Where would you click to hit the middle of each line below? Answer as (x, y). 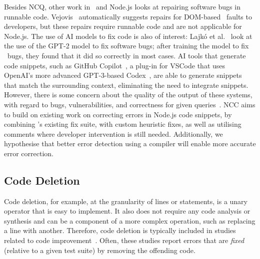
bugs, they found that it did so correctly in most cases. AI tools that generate (126, 55)
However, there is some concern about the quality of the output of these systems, (128, 95)
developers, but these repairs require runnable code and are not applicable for (123, 26)
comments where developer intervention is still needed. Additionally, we (113, 133)
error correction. (29, 153)
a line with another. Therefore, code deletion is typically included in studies (120, 230)
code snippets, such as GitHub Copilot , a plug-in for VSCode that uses (115, 65)
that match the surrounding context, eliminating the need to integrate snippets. (126, 85)
